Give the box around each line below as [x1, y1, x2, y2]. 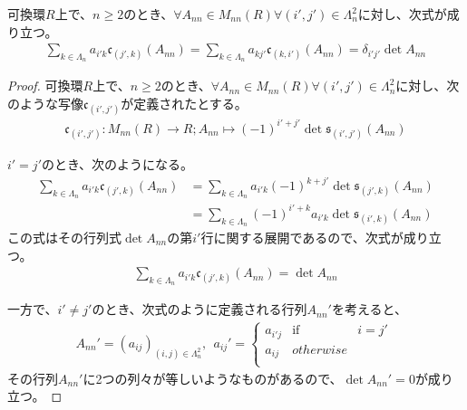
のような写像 [7, 94, 83, 113]
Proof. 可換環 [7, 76, 83, 95]
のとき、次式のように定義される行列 [92, 300, 307, 319]
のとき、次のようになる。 [42, 154, 194, 173]
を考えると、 [331, 300, 407, 319]
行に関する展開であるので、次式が [200, 227, 404, 246]
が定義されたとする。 [121, 94, 248, 113]
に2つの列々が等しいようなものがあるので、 [83, 368, 343, 387]
